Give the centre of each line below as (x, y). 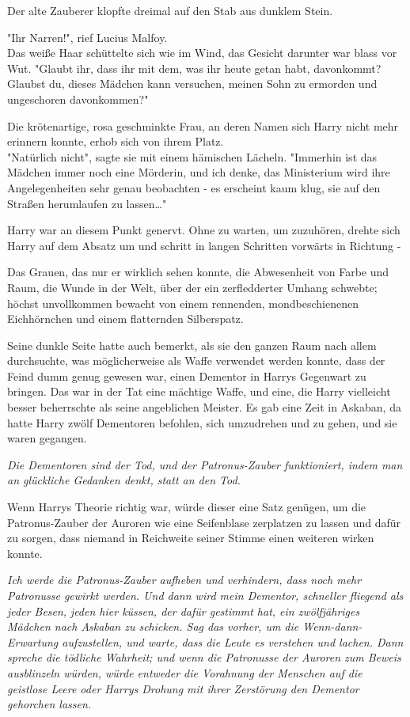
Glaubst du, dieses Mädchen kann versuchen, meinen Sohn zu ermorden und (192, 83)
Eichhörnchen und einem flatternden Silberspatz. (125, 319)
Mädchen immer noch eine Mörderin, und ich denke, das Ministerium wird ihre (199, 172)
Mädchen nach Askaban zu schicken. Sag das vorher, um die (153, 626)
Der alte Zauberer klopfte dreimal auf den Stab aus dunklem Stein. (170, 10)
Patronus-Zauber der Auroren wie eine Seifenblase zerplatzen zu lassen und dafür (204, 522)
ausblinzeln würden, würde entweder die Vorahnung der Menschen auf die (185, 672)
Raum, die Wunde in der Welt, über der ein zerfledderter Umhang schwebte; (192, 287)
